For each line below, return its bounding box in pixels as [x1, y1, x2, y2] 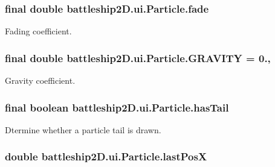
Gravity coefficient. [5, 74, 76, 87]
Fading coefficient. [5, 25, 72, 37]
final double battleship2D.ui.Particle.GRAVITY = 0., [5, 50, 271, 65]
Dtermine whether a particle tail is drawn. [5, 123, 161, 136]
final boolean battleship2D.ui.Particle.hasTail [5, 99, 229, 115]
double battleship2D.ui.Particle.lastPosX [5, 149, 207, 164]
